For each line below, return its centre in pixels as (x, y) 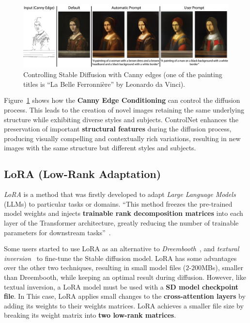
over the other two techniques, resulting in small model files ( (95, 267)
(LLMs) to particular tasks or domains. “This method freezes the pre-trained (118, 203)
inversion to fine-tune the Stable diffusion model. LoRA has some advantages (120, 258)
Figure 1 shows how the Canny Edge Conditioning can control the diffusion (122, 100)
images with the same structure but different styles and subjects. (100, 148)
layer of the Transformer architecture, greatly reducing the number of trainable (121, 223)
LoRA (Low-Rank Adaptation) (83, 174)
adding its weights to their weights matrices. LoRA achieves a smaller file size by (124, 305)
